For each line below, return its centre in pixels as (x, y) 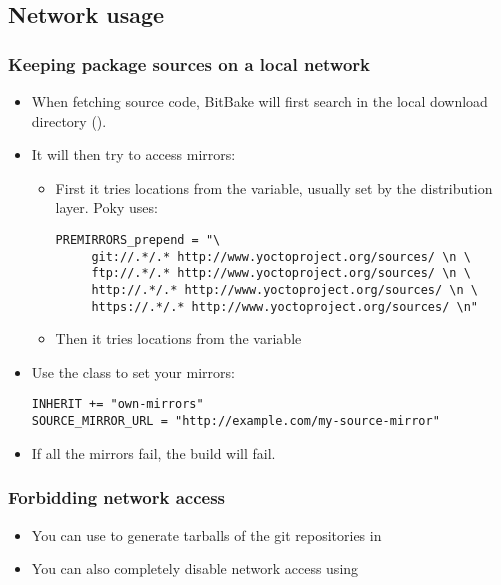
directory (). (69, 120)
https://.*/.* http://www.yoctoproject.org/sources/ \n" (284, 306)
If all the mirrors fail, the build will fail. (153, 452)
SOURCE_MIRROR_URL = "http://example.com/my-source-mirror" (235, 421)
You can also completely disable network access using (195, 568)
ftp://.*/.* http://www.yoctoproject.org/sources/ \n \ (281, 273)
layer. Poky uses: (106, 207)
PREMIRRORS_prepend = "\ (138, 239)
